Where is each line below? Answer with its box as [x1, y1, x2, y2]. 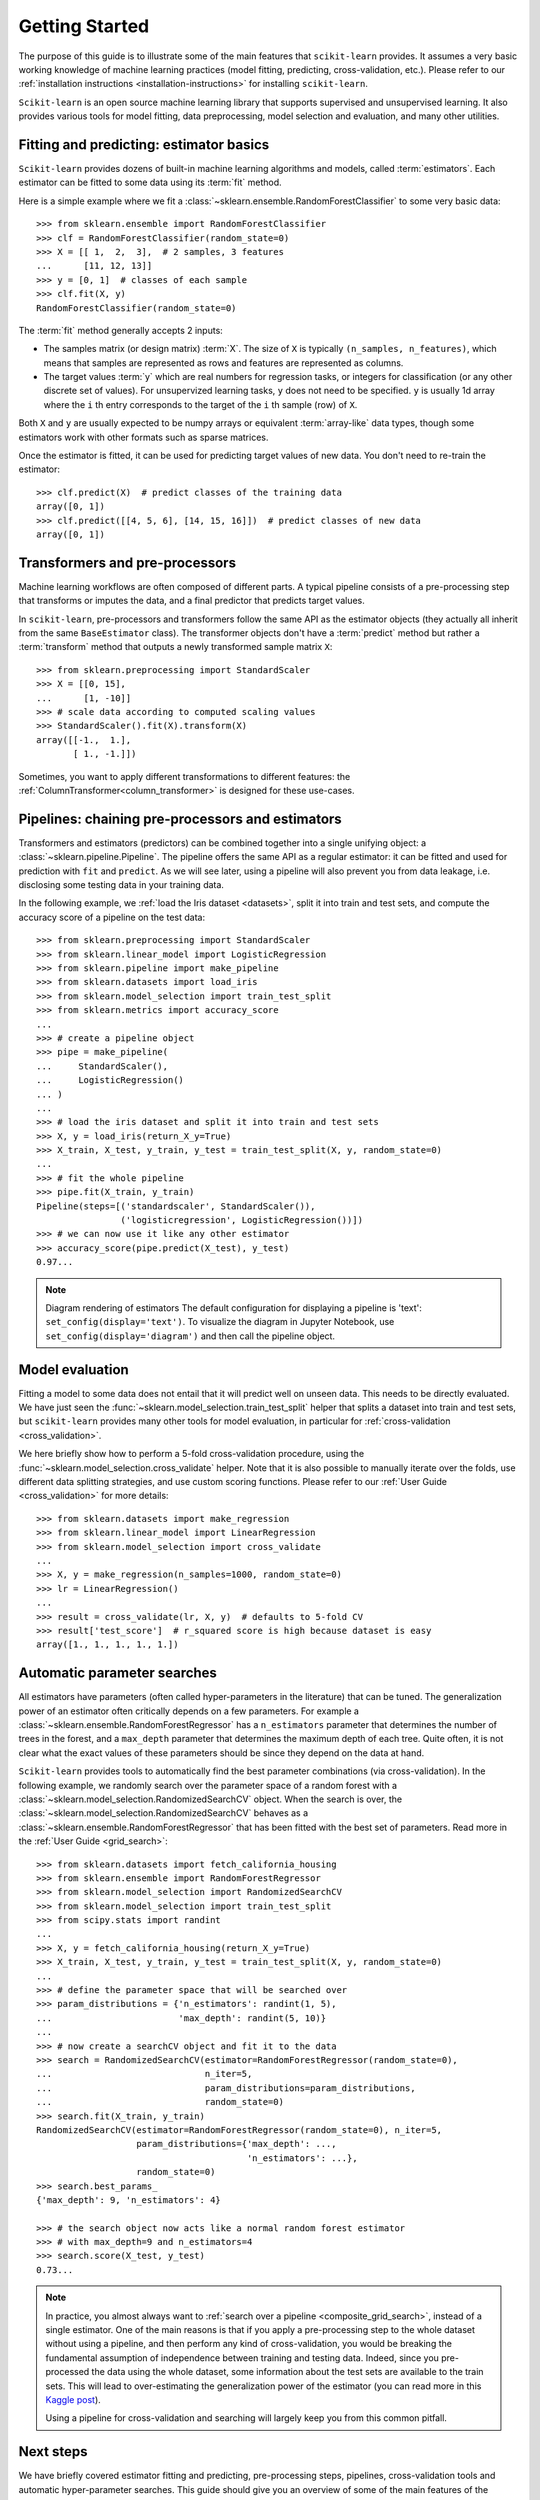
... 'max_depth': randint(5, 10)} [36, 2012, 327, 2024]
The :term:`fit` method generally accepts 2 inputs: [18, 324, 224, 336]
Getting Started [18, 15, 150, 37]
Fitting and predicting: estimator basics [18, 136, 270, 153]
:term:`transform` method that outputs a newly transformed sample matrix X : [18, 641, 333, 653]
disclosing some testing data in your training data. [18, 879, 225, 891]
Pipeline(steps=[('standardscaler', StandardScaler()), [36, 1200, 316, 1212]
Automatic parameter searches [18, 1665, 217, 1682]
